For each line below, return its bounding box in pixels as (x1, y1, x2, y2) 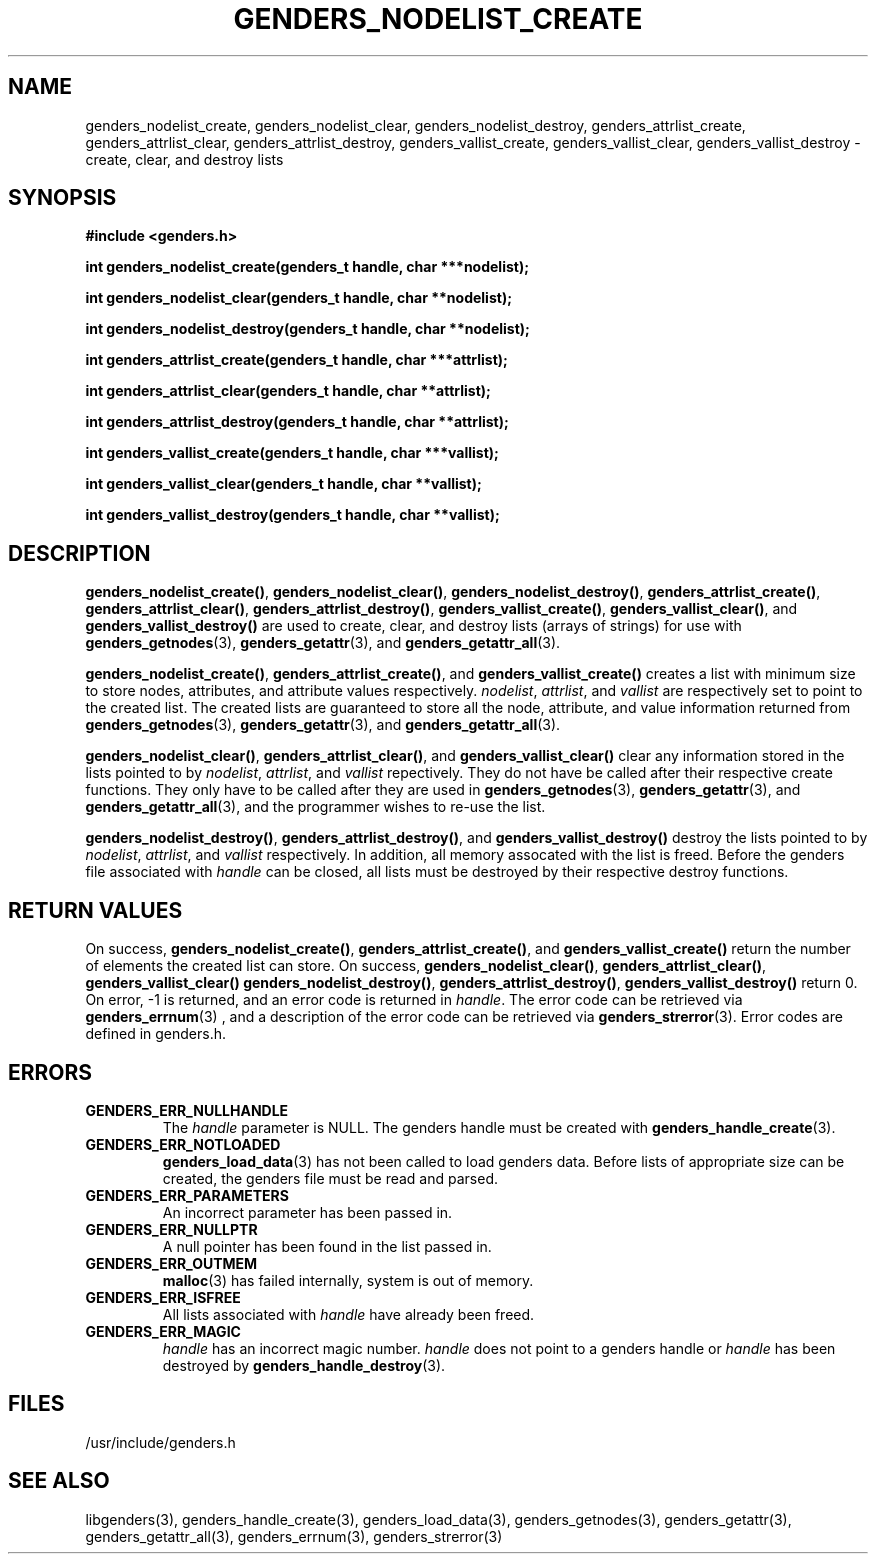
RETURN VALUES (8, 897, 183, 923)
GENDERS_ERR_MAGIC (85, 1322, 241, 1340)
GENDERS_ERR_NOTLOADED (85, 1135, 281, 1153)
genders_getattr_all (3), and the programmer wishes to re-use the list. (85, 798, 546, 816)
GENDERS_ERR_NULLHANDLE (85, 1101, 289, 1119)
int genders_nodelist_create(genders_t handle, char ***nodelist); (85, 258, 529, 276)
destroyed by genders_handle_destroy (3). (162, 1356, 446, 1374)
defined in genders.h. (85, 1025, 226, 1043)
